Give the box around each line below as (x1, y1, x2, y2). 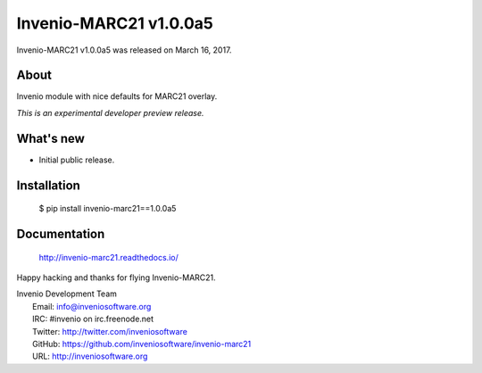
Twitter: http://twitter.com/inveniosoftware (32, 326, 187, 336)
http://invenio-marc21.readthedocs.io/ (38, 252, 179, 262)
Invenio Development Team (16, 288, 118, 299)
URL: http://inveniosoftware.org (32, 351, 148, 361)
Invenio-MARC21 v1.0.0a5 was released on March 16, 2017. (16, 45, 232, 55)
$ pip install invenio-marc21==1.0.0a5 (38, 203, 177, 214)
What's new (16, 130, 85, 146)
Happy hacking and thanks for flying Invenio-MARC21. (16, 272, 216, 283)
